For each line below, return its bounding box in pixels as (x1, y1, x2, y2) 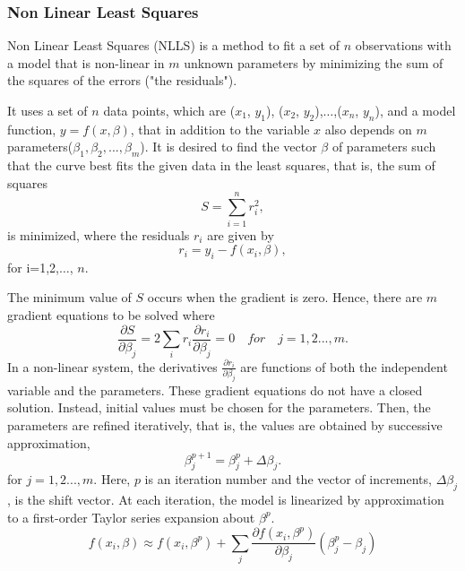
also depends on (324, 119, 412, 138)
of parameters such (332, 137, 436, 156)
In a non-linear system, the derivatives (7, 357, 218, 376)
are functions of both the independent (240, 357, 448, 376)
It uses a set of (7, 101, 88, 119)
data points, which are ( (103, 101, 236, 119)
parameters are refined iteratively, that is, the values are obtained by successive (7, 415, 443, 434)
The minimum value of (7, 288, 132, 307)
